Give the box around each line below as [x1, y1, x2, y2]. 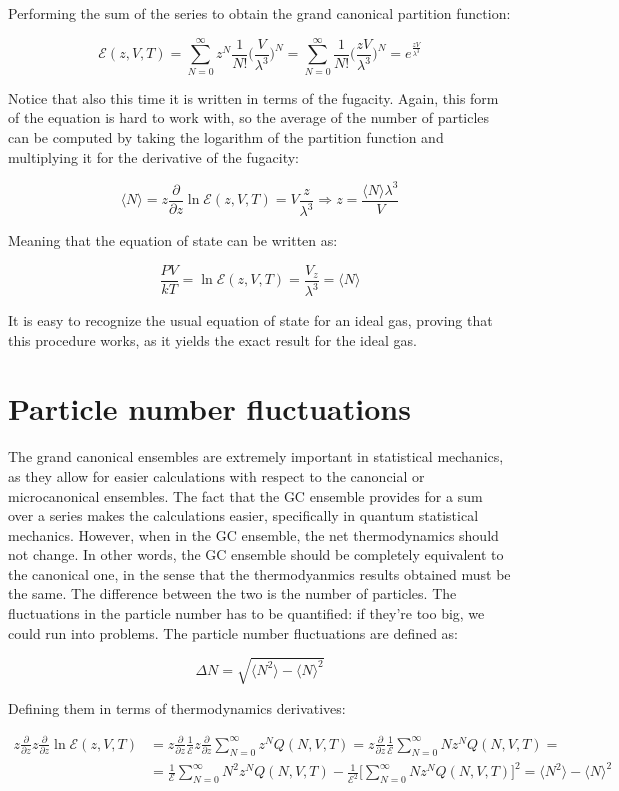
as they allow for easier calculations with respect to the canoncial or [8, 465, 425, 486]
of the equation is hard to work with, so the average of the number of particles [8, 107, 490, 128]
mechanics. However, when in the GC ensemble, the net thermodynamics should [8, 524, 499, 545]
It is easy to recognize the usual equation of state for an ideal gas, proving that [8, 310, 493, 330]
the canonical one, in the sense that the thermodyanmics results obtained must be [8, 563, 511, 584]
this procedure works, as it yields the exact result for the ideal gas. [8, 329, 417, 350]
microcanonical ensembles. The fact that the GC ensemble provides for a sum [8, 485, 483, 506]
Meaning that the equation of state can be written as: [8, 230, 338, 250]
